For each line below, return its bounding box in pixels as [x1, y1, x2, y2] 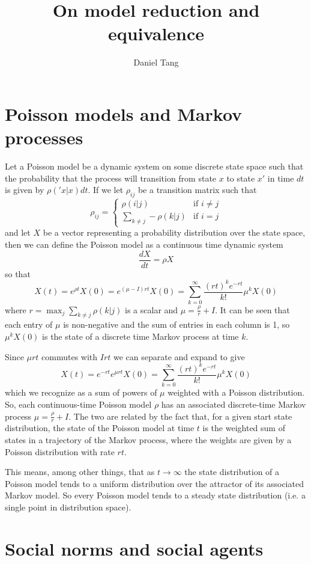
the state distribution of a [184, 465, 280, 478]
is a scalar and [125, 303, 178, 316]
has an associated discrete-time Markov [161, 398, 306, 410]
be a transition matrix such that [137, 183, 257, 196]
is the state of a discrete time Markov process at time [42, 330, 239, 342]
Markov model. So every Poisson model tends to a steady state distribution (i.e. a [5, 489, 306, 501]
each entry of [5, 318, 53, 331]
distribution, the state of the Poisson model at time [5, 421, 195, 434]
